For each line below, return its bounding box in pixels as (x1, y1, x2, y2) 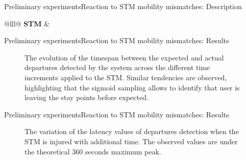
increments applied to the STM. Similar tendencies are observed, (24, 72, 227, 82)
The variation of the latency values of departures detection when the (24, 126, 239, 137)
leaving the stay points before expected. (24, 92, 149, 103)
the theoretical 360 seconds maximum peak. (24, 146, 161, 156)
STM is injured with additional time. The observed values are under (24, 136, 238, 146)
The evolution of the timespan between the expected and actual (24, 52, 224, 62)
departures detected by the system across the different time (24, 62, 210, 73)
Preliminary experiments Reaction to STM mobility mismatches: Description (4, 1, 242, 11)
